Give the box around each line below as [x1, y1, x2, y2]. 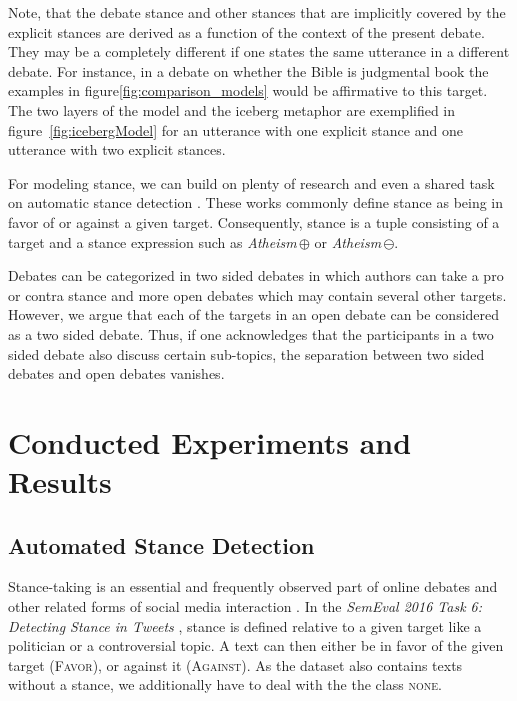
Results [8, 461, 112, 502]
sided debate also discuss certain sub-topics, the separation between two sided [8, 343, 485, 364]
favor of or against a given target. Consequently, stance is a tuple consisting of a [8, 211, 500, 232]
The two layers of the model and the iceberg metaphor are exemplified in [8, 99, 456, 120]
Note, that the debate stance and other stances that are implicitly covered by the [8, 2, 506, 22]
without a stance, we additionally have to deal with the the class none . [8, 674, 442, 695]
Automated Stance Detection [8, 529, 315, 560]
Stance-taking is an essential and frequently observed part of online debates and [8, 576, 498, 597]
